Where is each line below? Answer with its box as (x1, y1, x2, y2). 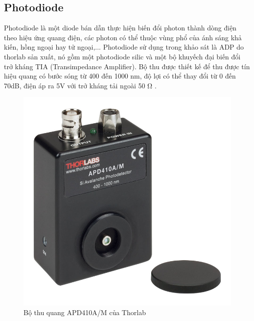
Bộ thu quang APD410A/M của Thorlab (23, 307, 146, 317)
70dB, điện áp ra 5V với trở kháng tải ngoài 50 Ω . (4, 80, 157, 90)
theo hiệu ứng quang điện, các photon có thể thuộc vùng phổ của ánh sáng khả (4, 32, 242, 42)
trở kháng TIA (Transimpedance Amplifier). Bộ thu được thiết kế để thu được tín (4, 61, 250, 71)
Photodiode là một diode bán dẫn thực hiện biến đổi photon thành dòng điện (4, 23, 237, 33)
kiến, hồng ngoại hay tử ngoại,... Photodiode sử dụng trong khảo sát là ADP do (4, 42, 244, 52)
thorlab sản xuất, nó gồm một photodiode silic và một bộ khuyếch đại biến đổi (4, 51, 241, 61)
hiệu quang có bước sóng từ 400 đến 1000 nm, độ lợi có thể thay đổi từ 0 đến (4, 71, 236, 81)
